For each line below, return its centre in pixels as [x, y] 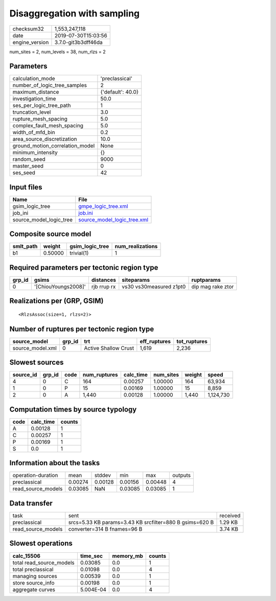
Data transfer [31, 503]
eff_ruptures [155, 341]
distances [103, 280]
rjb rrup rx [103, 287]
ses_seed [24, 173]
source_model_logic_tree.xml [113, 219]
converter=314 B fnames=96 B [105, 529]
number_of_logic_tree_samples [50, 86]
